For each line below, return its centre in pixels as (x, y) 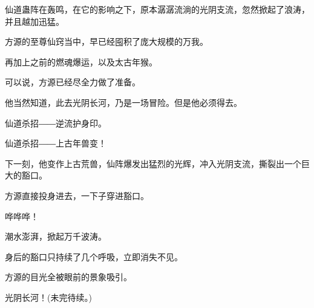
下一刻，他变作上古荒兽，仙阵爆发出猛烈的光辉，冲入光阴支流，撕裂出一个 (153, 163)
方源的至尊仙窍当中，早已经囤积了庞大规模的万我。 (106, 41)
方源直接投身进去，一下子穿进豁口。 (77, 195)
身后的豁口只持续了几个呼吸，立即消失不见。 (94, 256)
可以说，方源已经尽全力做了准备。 (73, 82)
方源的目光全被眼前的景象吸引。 (68, 277)
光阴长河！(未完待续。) (48, 297)
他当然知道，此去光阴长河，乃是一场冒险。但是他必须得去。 (123, 102)
